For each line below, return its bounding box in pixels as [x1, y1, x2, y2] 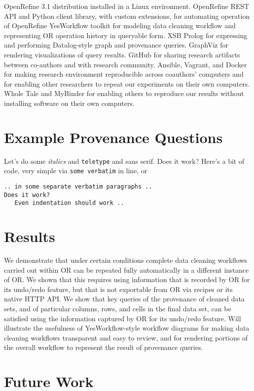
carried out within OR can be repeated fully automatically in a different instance [4, 264, 249, 275]
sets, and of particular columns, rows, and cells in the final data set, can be [4, 303, 231, 314]
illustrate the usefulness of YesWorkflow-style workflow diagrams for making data [4, 323, 250, 333]
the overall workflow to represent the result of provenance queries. [4, 342, 203, 352]
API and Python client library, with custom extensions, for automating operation [4, 10, 250, 21]
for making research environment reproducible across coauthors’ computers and [4, 69, 244, 79]
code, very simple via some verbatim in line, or [4, 165, 147, 176]
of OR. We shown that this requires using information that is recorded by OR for [4, 274, 250, 285]
